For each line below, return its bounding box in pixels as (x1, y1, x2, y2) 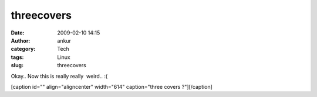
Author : (11, 37, 31, 44)
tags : (11, 53, 24, 61)
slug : (11, 62, 23, 69)
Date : (11, 29, 25, 36)
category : (11, 46, 36, 53)
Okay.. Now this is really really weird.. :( (11, 72, 108, 79)
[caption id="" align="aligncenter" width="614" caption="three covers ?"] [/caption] (11, 83, 213, 90)
